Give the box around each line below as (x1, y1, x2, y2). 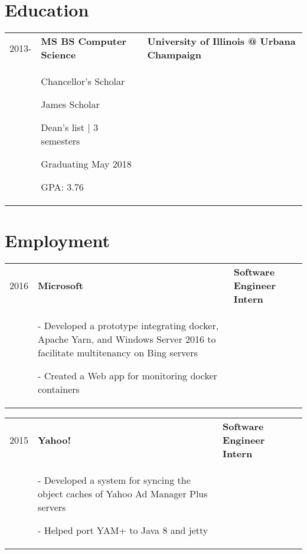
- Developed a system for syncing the (38, 473, 191, 487)
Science (41, 48, 76, 62)
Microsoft (38, 278, 83, 293)
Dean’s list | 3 (41, 120, 99, 135)
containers (38, 382, 80, 396)
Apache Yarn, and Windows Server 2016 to (38, 332, 216, 346)
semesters (41, 134, 80, 148)
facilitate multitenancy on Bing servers (38, 346, 198, 360)
